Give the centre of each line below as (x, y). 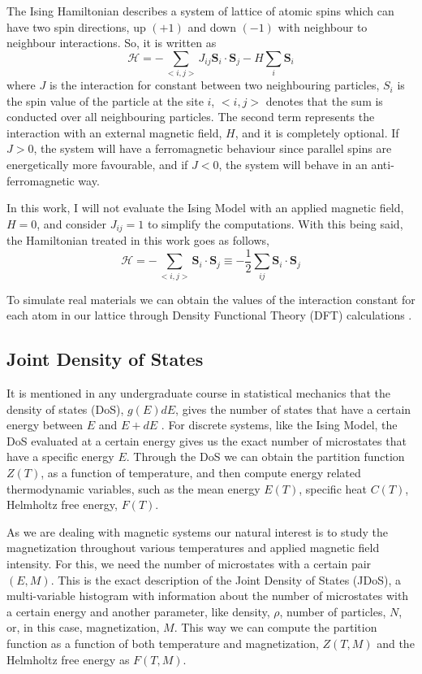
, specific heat (333, 488)
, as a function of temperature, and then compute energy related (201, 473)
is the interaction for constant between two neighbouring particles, (214, 85)
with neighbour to (323, 26)
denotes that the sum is (324, 100)
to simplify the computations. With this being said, (275, 223)
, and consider (71, 223)
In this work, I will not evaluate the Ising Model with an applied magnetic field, (205, 208)
